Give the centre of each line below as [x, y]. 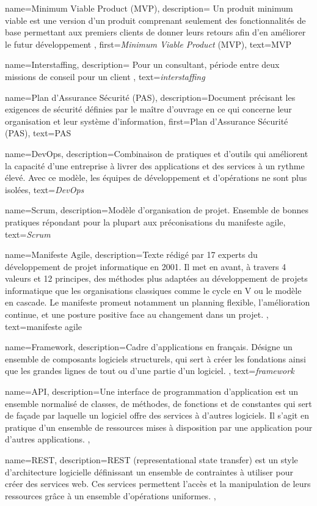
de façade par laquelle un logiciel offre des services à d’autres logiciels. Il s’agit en [157, 415]
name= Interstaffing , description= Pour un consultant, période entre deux [142, 64]
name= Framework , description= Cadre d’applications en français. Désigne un [149, 347]
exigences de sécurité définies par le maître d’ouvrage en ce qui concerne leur [148, 109]
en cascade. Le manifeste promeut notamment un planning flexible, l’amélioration [158, 302]
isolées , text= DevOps [45, 189]
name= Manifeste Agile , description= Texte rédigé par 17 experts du [131, 255]
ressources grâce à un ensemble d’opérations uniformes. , [111, 495]
